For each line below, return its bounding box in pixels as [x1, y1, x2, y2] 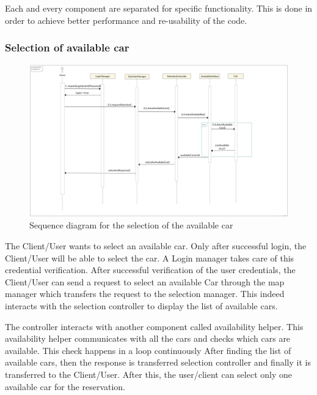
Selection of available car [5, 40, 129, 55]
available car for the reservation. [5, 380, 126, 393]
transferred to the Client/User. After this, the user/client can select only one [5, 367, 292, 380]
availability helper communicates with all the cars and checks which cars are [5, 332, 291, 345]
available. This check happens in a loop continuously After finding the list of [5, 344, 291, 356]
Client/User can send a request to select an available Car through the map [5, 275, 285, 288]
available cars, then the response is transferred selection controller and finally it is [5, 356, 311, 369]
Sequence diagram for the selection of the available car [29, 219, 233, 231]
